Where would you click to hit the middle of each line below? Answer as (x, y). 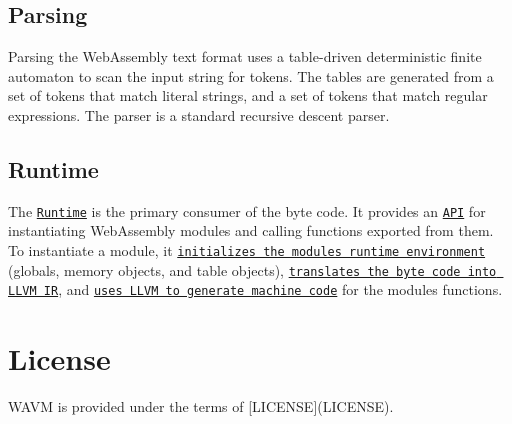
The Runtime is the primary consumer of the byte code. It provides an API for (247, 210)
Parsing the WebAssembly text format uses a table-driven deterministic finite (245, 56)
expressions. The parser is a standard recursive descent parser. (199, 114)
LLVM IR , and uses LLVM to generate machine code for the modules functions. (255, 289)
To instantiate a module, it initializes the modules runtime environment (247, 250)
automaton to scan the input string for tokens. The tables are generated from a (251, 75)
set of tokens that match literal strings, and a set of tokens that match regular (248, 95)
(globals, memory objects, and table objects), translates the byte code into (252, 269)
